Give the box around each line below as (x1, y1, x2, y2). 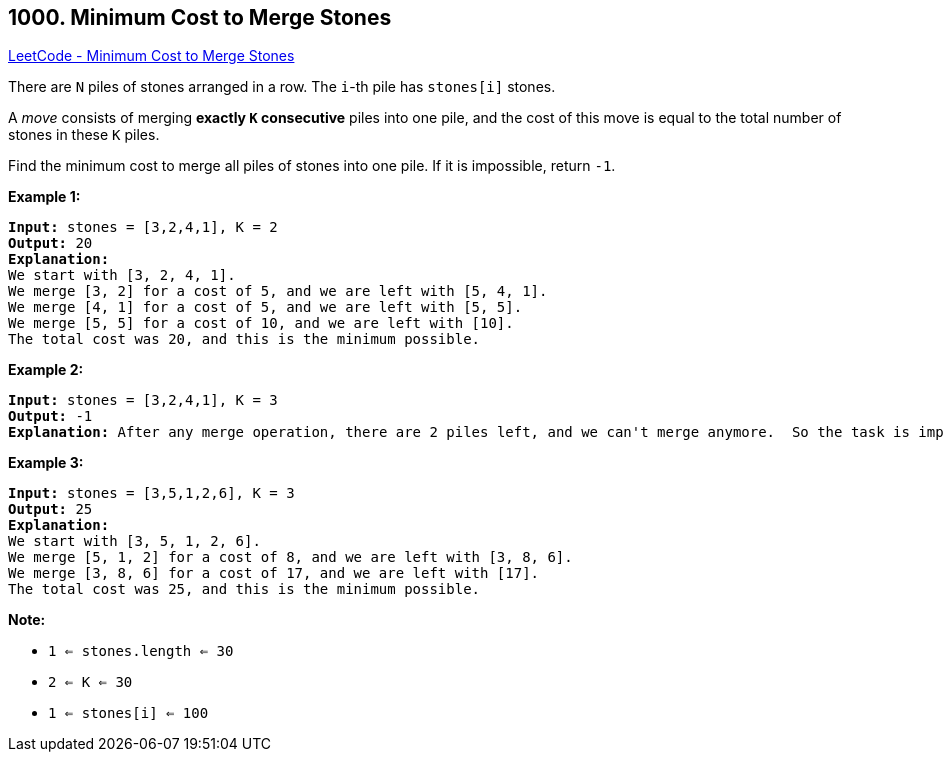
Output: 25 (8, 501, 93, 518)
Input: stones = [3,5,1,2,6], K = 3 (8, 485, 295, 502)
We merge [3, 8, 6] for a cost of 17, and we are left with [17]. (8, 565, 540, 582)
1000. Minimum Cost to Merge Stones (8, 5, 392, 30)
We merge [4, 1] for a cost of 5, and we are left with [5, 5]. (8, 299, 523, 316)
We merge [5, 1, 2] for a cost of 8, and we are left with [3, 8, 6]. (8, 549, 573, 566)
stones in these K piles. (8, 126, 160, 144)
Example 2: (8, 361, 84, 379)
